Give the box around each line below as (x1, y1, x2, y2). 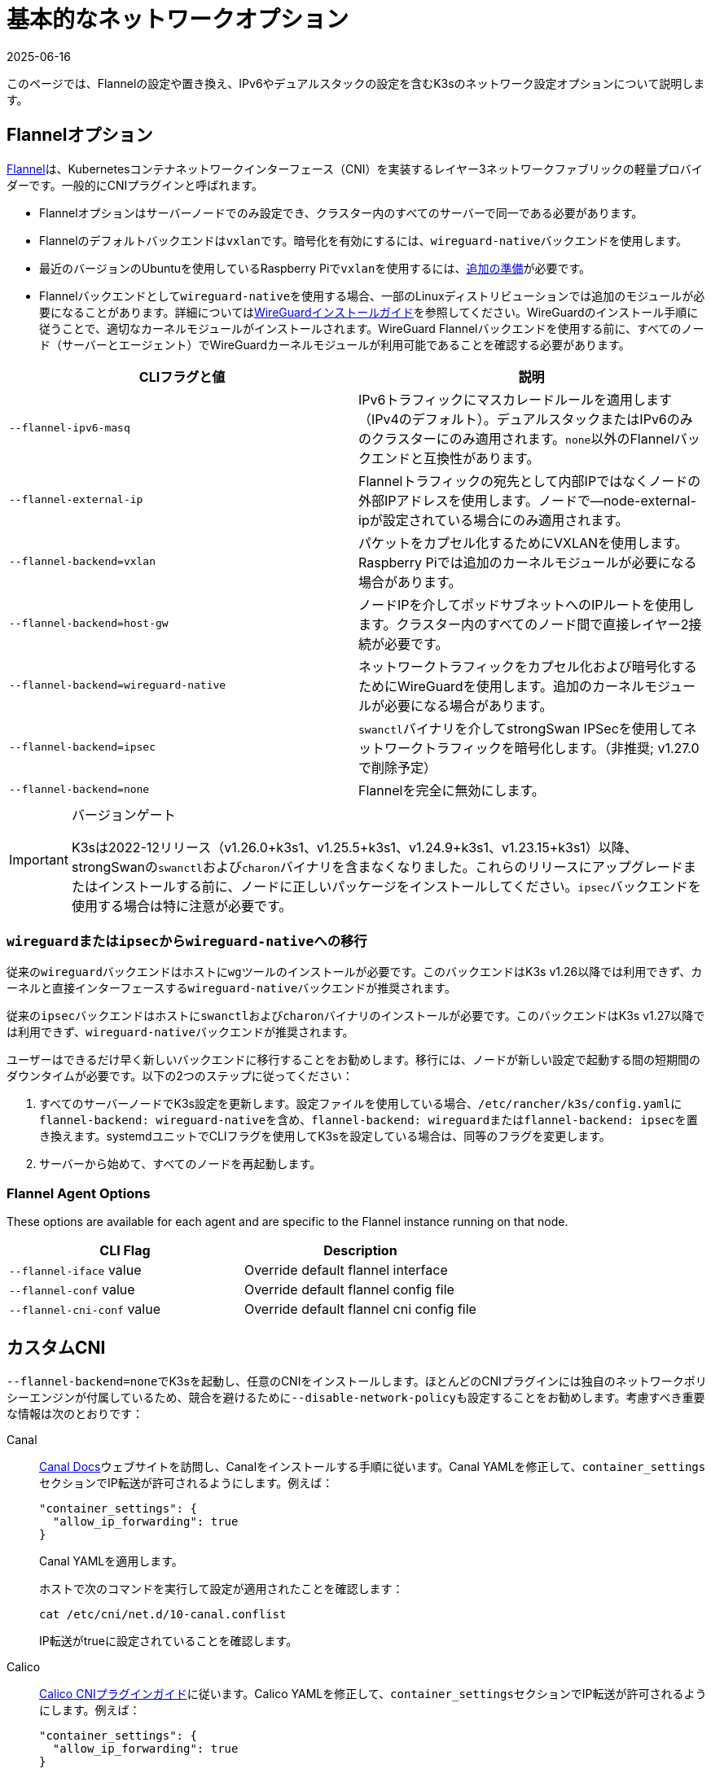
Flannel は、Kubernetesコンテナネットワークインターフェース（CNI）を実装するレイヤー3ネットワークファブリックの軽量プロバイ (7, 161, 703, 176)
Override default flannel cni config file (244, 1301, 476, 1318)
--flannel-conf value (9, 1281, 135, 1298)
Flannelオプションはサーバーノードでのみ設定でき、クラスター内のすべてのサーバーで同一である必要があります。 (39, 205, 643, 220)
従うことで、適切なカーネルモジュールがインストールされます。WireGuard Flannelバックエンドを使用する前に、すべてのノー (39, 321, 704, 335)
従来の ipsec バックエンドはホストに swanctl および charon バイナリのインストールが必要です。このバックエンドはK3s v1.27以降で (7, 1009, 705, 1023)
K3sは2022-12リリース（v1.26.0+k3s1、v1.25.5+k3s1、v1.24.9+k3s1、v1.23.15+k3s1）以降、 (71, 838, 638, 856)
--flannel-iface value (9, 1262, 142, 1279)
